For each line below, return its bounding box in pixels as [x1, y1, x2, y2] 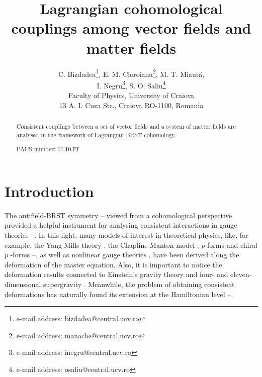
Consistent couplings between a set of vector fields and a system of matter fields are [16, 122, 236, 130]
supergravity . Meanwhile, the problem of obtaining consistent [43, 278, 235, 289]
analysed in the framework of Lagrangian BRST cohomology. [16, 130, 176, 139]
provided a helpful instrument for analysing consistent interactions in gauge [5, 220, 237, 230]
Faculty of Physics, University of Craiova [68, 90, 194, 100]
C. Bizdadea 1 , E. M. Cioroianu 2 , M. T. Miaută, [58, 67, 205, 79]
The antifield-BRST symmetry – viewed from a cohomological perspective [5, 210, 232, 220]
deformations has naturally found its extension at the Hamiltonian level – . [5, 289, 233, 299]
